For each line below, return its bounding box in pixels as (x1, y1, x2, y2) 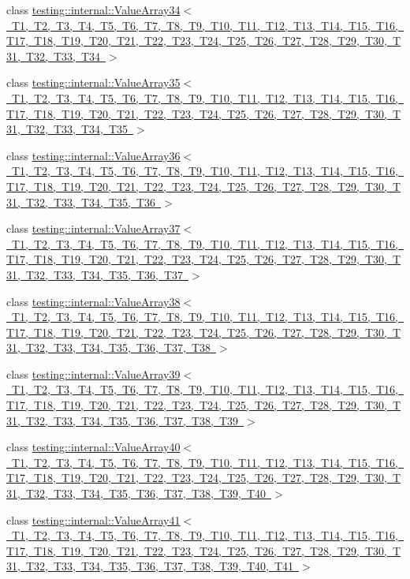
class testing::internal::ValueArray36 (6, 147, 181, 163)
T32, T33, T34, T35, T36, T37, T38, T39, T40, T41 (25, 558, 293, 574)
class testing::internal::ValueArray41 (6, 511, 181, 528)
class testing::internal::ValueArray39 (6, 365, 181, 382)
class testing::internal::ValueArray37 (6, 220, 181, 237)
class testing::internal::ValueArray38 (6, 293, 181, 309)
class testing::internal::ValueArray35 (6, 74, 181, 91)
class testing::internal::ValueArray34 (6, 2, 181, 17)
